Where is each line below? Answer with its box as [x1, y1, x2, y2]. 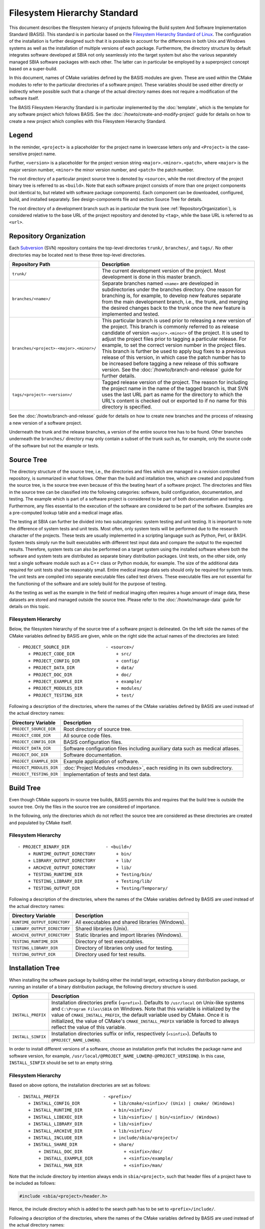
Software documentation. [63, 751, 122, 758]
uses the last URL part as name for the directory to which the [102, 391, 242, 398]
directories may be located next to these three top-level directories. [9, 252, 146, 258]
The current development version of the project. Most [102, 267, 226, 274]
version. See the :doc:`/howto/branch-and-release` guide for [102, 366, 242, 373]
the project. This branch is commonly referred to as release [102, 323, 239, 330]
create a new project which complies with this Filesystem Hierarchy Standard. [9, 118, 166, 124]
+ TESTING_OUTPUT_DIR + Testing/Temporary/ [27, 885, 168, 891]
